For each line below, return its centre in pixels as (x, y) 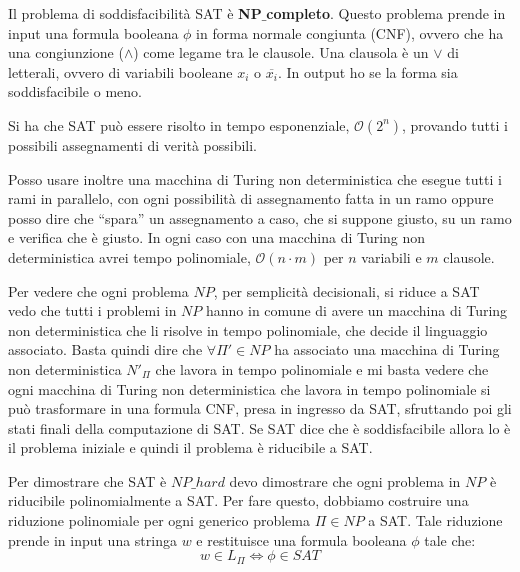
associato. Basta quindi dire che (105, 349)
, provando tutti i (455, 124)
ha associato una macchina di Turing (387, 349)
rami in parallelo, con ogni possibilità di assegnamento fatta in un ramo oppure (251, 198)
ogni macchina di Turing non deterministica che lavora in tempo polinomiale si (249, 388)
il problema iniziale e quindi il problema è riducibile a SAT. (190, 447)
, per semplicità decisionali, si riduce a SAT (346, 290)
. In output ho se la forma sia (367, 71)
